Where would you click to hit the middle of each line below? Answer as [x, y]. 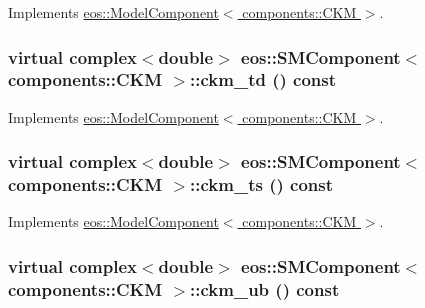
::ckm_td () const [263, 79]
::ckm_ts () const [262, 184]
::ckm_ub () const [265, 288]
